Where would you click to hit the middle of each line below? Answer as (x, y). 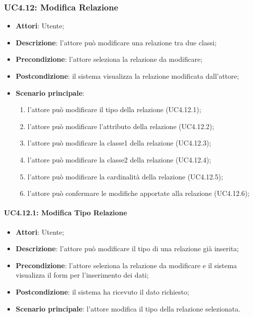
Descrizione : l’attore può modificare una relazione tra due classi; (116, 42)
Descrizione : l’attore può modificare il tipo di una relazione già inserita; (127, 248)
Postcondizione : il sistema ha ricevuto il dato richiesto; (102, 291)
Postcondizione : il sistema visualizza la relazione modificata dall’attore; (127, 76)
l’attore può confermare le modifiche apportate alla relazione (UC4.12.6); (138, 193)
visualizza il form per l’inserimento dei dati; (82, 275)
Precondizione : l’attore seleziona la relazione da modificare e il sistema (126, 265)
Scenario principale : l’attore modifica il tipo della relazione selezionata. (128, 308)
